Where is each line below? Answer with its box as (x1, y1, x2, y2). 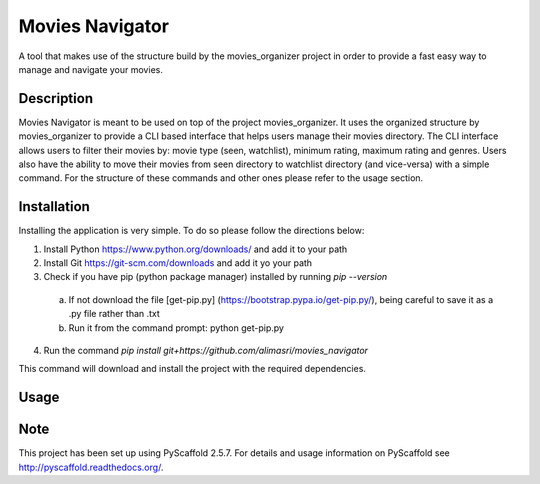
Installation (18, 198, 90, 215)
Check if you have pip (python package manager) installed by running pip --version (43, 271, 388, 283)
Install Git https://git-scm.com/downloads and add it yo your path (43, 257, 313, 269)
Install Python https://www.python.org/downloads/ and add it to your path (43, 243, 348, 255)
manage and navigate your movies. (18, 63, 164, 75)
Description (18, 90, 94, 107)
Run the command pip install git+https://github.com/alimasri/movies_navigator (43, 345, 369, 357)
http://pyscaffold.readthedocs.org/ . (18, 461, 164, 473)
